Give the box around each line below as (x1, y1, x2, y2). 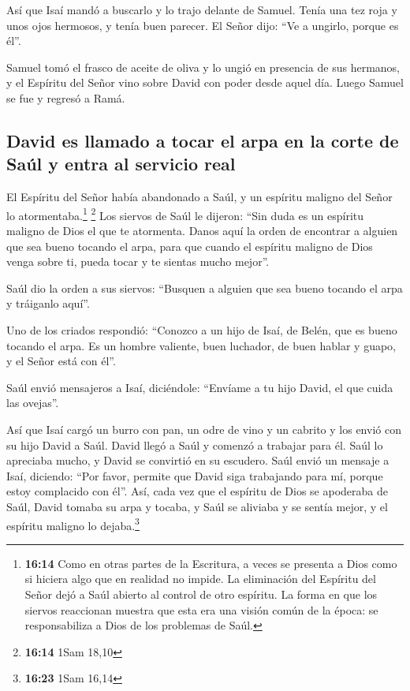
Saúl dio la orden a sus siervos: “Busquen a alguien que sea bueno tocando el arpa (6, 279, 403, 296)
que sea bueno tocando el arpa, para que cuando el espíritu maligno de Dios (6, 237, 373, 254)
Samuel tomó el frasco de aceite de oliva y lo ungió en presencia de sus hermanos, (6, 58, 400, 75)
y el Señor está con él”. (6, 353, 116, 369)
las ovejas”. (6, 394, 59, 411)
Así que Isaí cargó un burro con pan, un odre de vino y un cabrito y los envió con (6, 420, 401, 437)
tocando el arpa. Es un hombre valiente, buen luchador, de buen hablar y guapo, (6, 337, 396, 353)
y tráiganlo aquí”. (6, 295, 90, 312)
